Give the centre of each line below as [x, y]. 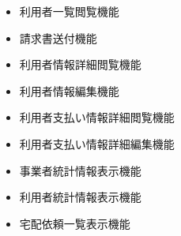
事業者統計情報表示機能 [80, 170]
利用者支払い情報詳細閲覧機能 [97, 117]
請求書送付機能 [58, 37]
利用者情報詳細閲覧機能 [80, 64]
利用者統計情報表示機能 [80, 197]
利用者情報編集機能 [69, 90]
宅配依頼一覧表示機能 [75, 223]
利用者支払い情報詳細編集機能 [97, 143]
